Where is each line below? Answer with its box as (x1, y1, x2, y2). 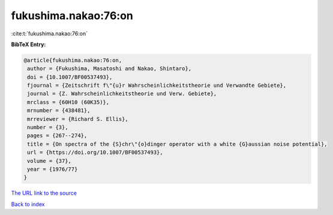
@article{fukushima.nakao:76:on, (23, 57, 122, 63)
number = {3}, (27, 124, 68, 131)
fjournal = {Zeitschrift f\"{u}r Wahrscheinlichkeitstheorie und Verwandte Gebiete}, (27, 82, 287, 89)
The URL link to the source (11, 189, 77, 197)
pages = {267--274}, (27, 132, 88, 139)
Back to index (11, 201, 45, 208)
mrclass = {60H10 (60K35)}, (27, 99, 110, 105)
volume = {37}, (27, 158, 72, 164)
